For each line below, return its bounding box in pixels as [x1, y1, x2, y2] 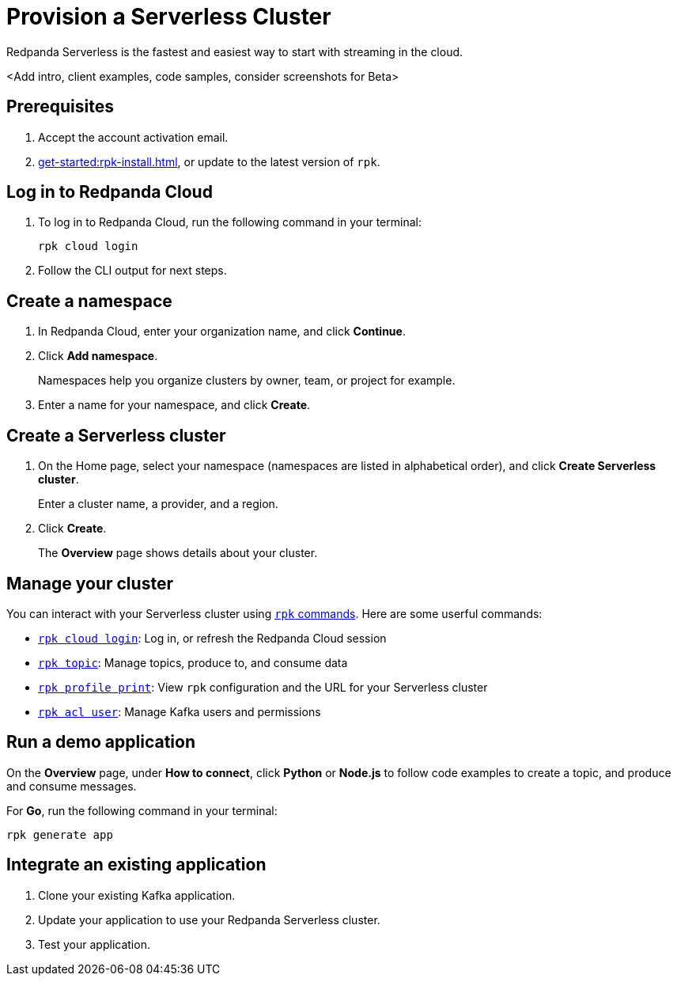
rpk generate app [6, 828, 113, 841]
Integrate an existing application [6, 855, 267, 875]
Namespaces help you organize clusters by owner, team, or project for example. [38, 373, 456, 388]
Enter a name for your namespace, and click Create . [38, 398, 311, 412]
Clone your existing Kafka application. [38, 888, 236, 902]
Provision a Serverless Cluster [6, 3, 331, 30]
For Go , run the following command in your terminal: [6, 803, 278, 817]
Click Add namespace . [38, 349, 158, 363]
